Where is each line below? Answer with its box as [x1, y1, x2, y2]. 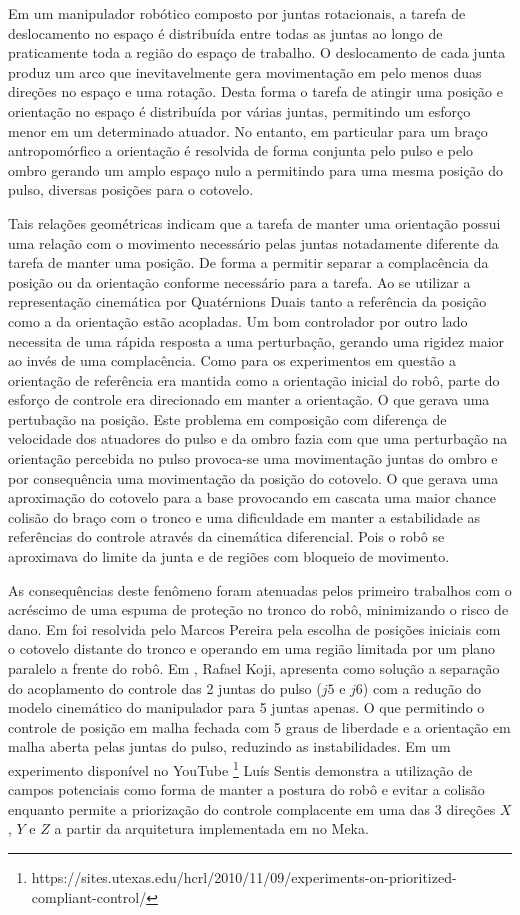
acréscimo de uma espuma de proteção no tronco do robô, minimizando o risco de [8, 599, 509, 620]
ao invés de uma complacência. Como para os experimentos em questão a [8, 350, 456, 371]
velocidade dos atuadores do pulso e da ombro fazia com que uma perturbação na [8, 428, 508, 449]
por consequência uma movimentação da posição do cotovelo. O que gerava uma [8, 467, 499, 488]
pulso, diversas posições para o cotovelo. [8, 179, 254, 200]
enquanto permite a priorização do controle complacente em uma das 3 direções [8, 798, 496, 819]
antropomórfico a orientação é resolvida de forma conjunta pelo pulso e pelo [8, 140, 474, 161]
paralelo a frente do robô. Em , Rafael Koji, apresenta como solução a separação [8, 658, 500, 678]
